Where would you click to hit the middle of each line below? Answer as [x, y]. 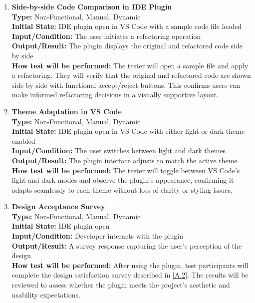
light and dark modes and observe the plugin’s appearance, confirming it [123, 180]
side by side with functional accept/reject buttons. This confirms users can [126, 85]
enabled [23, 141]
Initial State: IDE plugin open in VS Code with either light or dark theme [128, 131]
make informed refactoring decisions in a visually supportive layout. [115, 95]
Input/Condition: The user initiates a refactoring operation [106, 36]
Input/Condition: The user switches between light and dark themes [119, 151]
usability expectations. [46, 294]
